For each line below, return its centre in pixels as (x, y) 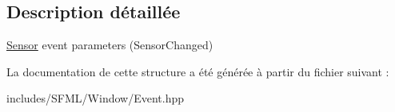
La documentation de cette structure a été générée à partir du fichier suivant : (198, 71)
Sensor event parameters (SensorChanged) (110, 45)
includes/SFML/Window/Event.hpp (95, 98)
